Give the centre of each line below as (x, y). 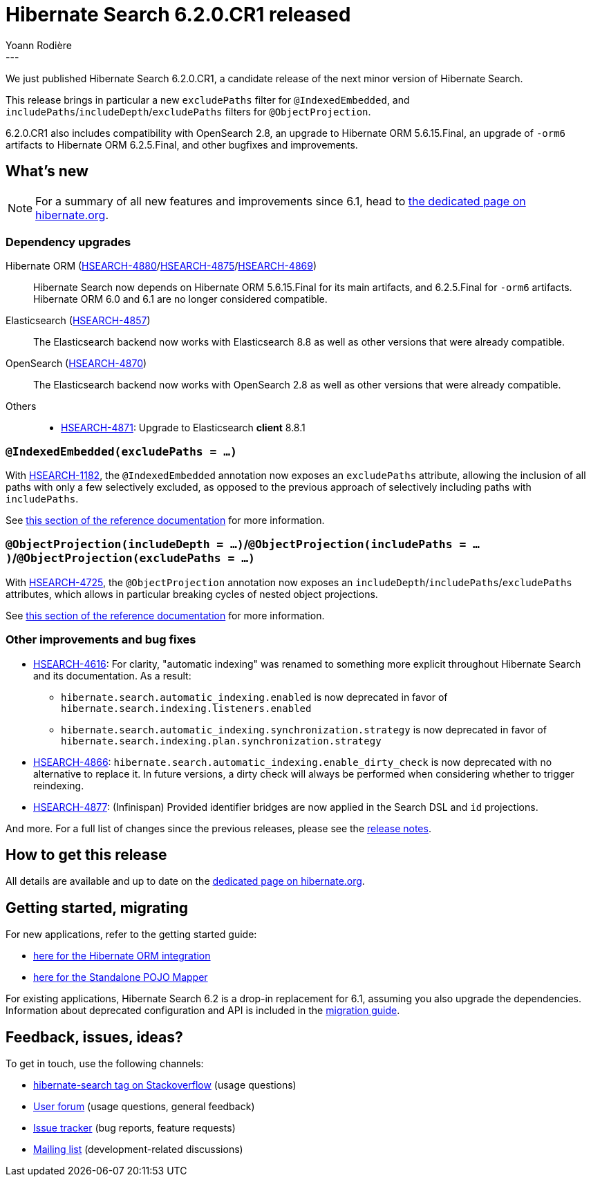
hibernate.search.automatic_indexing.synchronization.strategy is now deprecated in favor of (304, 729)
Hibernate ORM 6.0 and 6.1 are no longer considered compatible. (180, 299)
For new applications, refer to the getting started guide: (131, 935)
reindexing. (59, 785)
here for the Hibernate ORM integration (122, 956)
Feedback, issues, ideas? (94, 1037)
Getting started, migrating (97, 908)
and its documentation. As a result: (112, 675)
